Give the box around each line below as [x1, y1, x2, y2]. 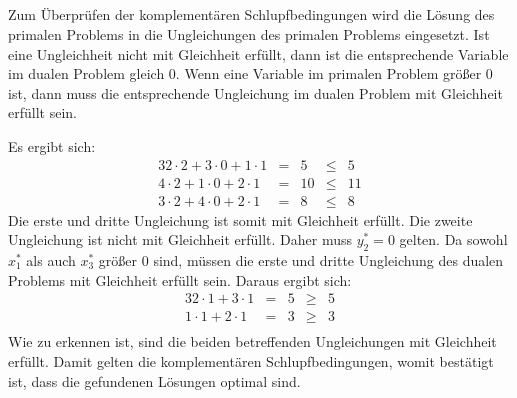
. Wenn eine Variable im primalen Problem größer [175, 63, 482, 84]
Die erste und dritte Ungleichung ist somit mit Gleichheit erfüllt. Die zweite [8, 209, 473, 230]
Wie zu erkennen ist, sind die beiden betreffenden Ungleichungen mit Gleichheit [8, 331, 497, 352]
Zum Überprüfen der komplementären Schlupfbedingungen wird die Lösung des [8, 4, 495, 25]
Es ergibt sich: [8, 135, 96, 156]
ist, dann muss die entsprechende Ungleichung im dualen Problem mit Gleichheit [8, 82, 503, 103]
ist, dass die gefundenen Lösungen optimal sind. [8, 370, 301, 391]
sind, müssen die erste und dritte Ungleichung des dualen [153, 250, 504, 271]
